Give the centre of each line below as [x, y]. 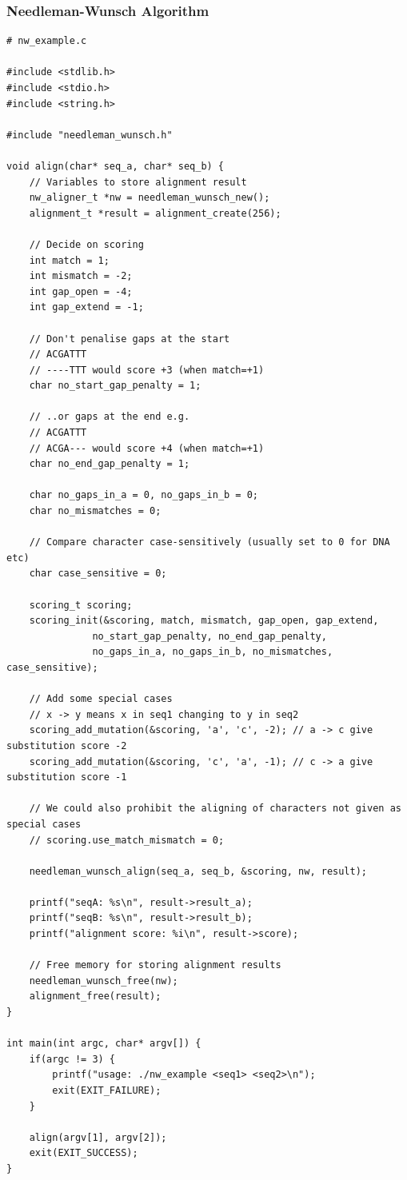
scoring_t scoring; [81, 605]
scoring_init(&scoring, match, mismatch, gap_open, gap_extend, [204, 621]
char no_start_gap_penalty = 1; [115, 386]
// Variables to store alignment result [138, 182]
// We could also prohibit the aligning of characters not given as [215, 809]
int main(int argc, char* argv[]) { [104, 1044]
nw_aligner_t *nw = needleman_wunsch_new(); [150, 198]
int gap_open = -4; [81, 291]
